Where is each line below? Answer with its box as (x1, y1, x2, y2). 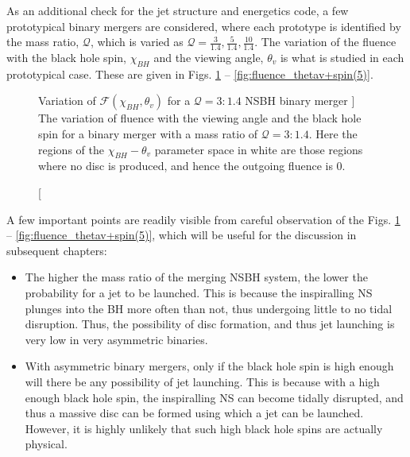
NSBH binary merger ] (245, 92, 355, 109)
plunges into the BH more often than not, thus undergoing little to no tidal (25, 300, 393, 316)
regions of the (38, 141, 104, 157)
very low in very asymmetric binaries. (25, 331, 208, 347)
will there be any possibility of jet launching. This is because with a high (25, 373, 380, 389)
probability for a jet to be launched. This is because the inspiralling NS (25, 284, 373, 300)
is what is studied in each (280, 49, 404, 66)
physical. (25, 436, 68, 452)
